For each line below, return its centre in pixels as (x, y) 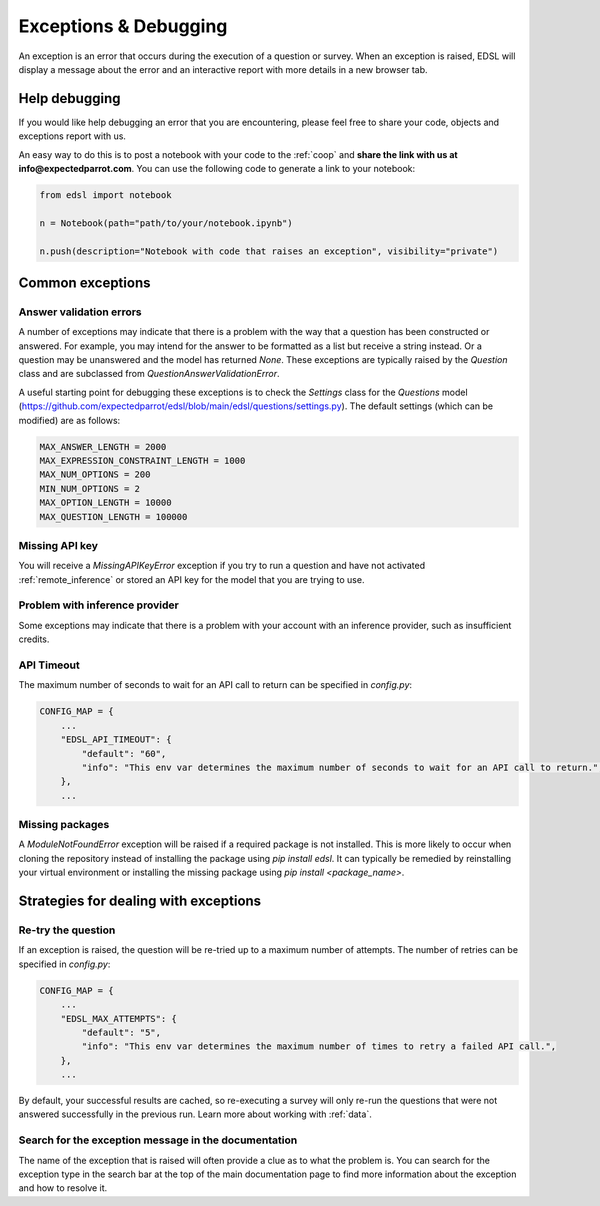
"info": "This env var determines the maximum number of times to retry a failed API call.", (319, 1046)
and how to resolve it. (63, 1188)
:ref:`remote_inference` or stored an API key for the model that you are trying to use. (191, 579)
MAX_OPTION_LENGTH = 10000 (105, 503)
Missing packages (64, 825)
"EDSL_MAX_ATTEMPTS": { (118, 1018)
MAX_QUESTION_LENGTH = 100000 (113, 516)
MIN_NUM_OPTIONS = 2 (89, 488)
